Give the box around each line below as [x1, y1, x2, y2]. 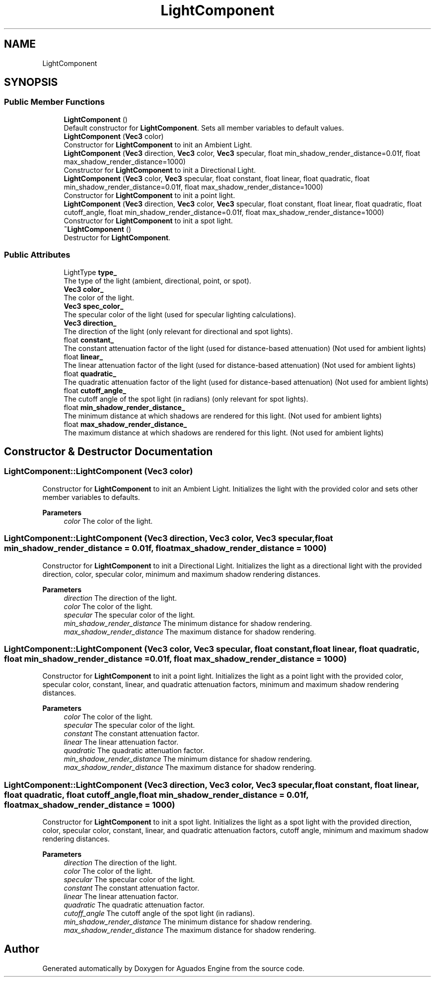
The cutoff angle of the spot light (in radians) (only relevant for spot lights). [64, 394, 308, 403]
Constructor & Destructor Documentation [4, 445, 213, 458]
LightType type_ [64, 268, 117, 277]
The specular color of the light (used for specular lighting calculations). [64, 310, 296, 319]
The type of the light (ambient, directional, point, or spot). [64, 276, 251, 285]
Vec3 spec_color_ [64, 301, 124, 310]
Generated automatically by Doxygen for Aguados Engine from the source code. [42, 964, 305, 973]
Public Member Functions [4, 97, 105, 107]
